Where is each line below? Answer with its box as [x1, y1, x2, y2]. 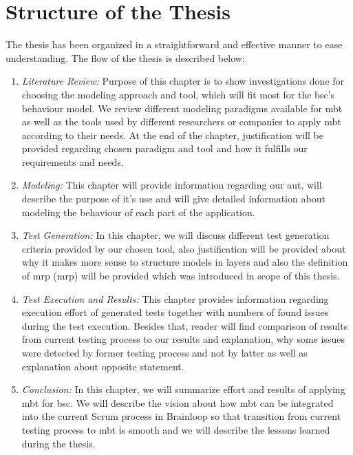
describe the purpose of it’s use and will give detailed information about [21, 191, 325, 206]
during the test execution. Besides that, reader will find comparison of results [21, 318, 348, 332]
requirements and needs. [21, 154, 124, 169]
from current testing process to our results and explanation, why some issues [21, 332, 345, 346]
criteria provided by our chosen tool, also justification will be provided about [21, 241, 346, 255]
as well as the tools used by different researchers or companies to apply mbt [21, 114, 341, 129]
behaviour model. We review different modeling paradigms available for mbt [21, 100, 343, 115]
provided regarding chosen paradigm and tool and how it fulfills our [21, 141, 308, 156]
